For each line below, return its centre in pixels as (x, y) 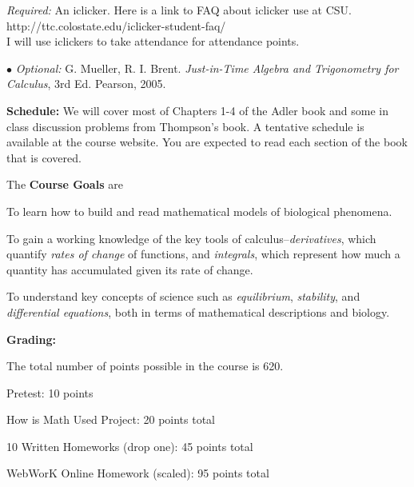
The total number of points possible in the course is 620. (145, 366)
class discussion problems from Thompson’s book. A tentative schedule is (185, 126)
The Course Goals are (65, 184)
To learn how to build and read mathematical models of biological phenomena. (199, 211)
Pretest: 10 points (50, 392)
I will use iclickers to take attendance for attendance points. (153, 41)
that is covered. (44, 157)
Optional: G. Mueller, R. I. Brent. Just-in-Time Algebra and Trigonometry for (207, 68)
